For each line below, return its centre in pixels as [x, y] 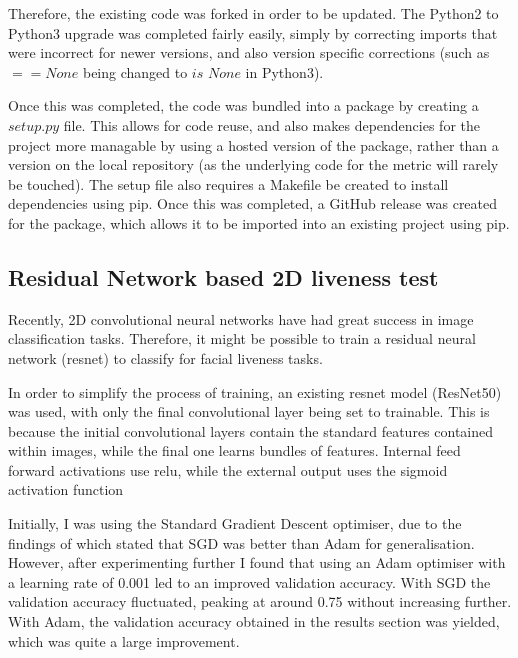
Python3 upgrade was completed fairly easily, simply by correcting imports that [253, 32]
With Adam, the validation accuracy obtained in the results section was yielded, [254, 621]
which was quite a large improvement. [124, 640]
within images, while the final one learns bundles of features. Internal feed [234, 450]
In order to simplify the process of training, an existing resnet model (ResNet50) [255, 391]
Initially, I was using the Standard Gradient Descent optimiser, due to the [235, 523]
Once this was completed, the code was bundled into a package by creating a [243, 105]
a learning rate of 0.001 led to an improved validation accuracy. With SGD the [249, 581]
